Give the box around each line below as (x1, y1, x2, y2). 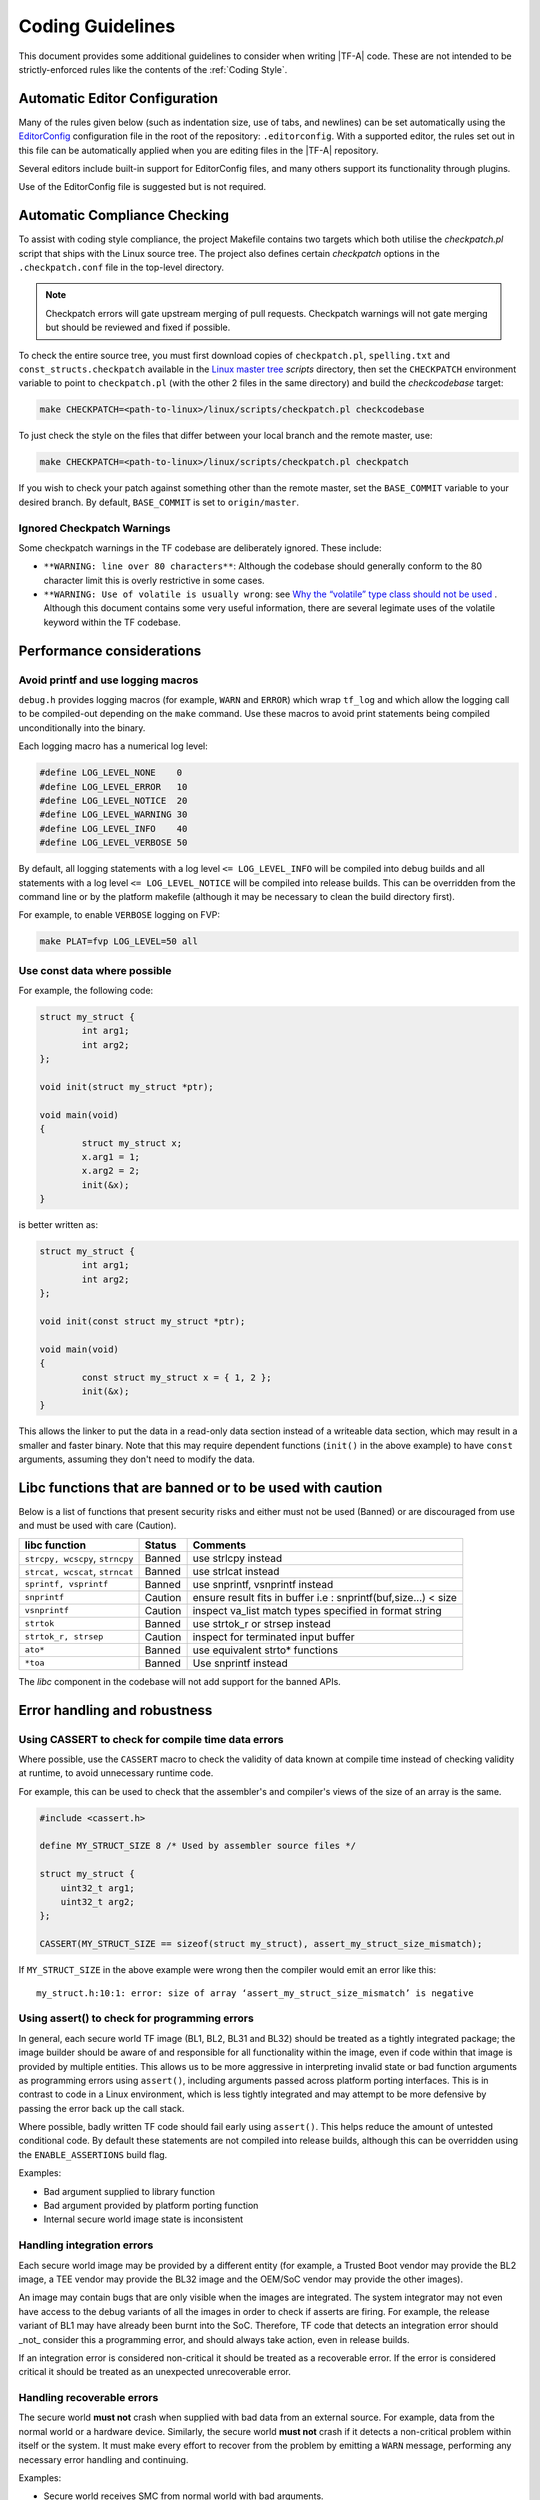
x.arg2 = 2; (81, 1165, 140, 1177)
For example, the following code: (18, 985, 154, 996)
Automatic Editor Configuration (18, 90, 219, 107)
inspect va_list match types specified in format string (192, 1603, 442, 1617)
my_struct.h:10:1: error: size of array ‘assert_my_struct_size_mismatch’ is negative (36, 1987, 474, 1999)
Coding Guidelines (18, 15, 176, 37)
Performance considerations (18, 642, 202, 659)
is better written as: (18, 1219, 99, 1231)
